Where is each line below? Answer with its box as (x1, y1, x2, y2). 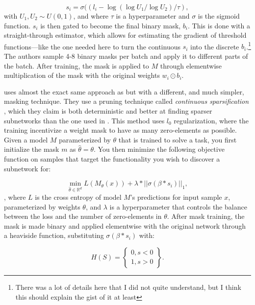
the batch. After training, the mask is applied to (4, 60, 149, 70)
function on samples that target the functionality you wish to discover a (4, 153, 220, 164)
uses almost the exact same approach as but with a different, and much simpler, (4, 86, 244, 96)
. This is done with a (188, 20, 250, 30)
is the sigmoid (198, 11, 240, 21)
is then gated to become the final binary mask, (40, 20, 181, 30)
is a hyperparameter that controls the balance (109, 201, 247, 211)
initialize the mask (4, 144, 59, 154)
